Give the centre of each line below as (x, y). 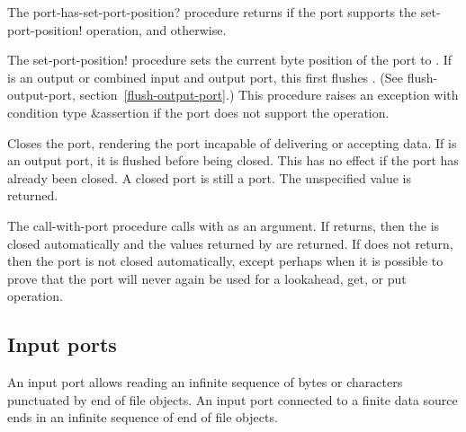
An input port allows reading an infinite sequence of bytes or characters (205, 382)
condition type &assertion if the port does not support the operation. (198, 112)
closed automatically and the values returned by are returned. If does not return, (230, 243)
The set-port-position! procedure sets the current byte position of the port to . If (230, 60)
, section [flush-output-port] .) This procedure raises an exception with (265, 95)
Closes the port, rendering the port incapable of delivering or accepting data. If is (232, 142)
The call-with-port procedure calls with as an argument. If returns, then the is (224, 225)
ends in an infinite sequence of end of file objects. (143, 417)
